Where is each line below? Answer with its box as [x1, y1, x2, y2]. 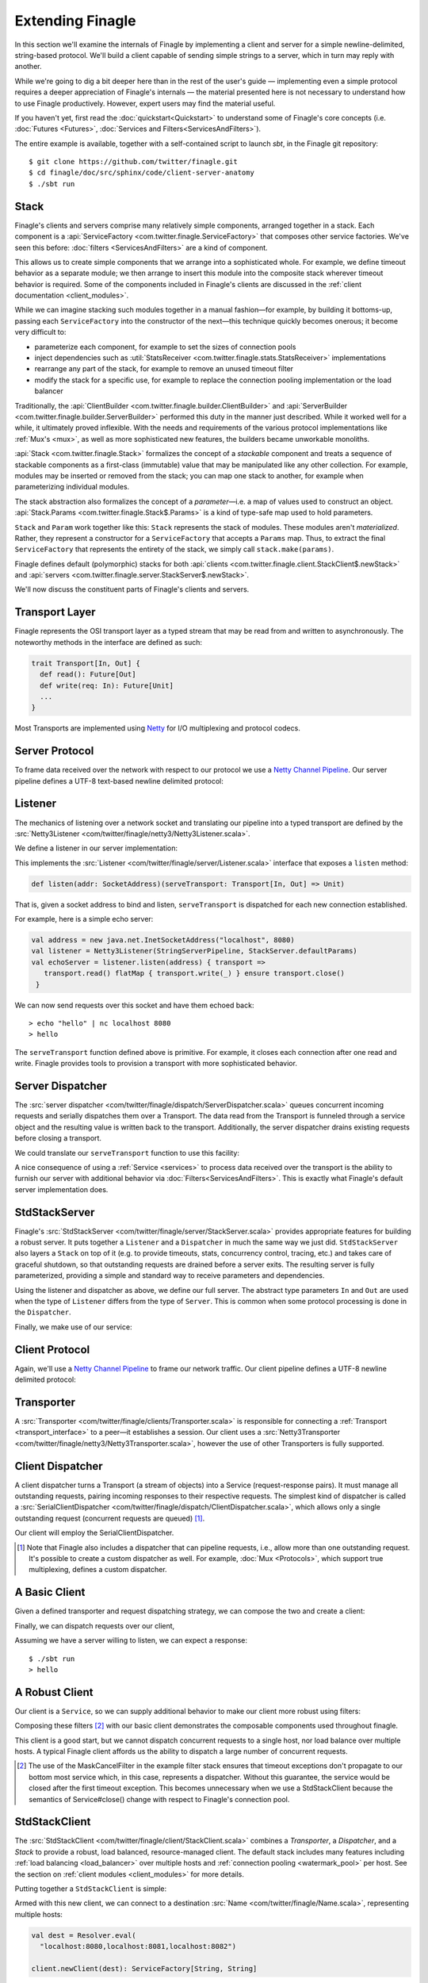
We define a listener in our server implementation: [14, 843, 178, 853]
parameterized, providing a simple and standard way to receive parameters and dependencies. [14, 1271, 325, 1280]
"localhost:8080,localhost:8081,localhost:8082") [40, 1942, 237, 1951]
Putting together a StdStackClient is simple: [14, 1884, 167, 1893]
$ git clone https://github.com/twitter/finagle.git [29, 157, 238, 167]
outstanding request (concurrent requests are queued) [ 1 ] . [14, 1513, 205, 1523]
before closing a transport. [14, 1133, 102, 1143]
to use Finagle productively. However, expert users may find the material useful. [14, 98, 276, 108]
